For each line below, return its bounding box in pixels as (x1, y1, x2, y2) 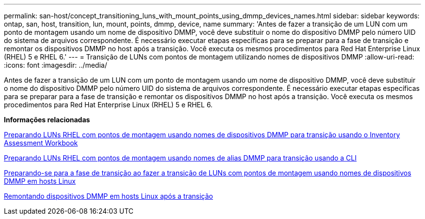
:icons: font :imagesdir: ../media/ (4, 61, 107, 69)
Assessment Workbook (4, 139, 78, 147)
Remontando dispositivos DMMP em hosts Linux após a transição (4, 192, 213, 200)
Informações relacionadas (4, 116, 90, 124)
